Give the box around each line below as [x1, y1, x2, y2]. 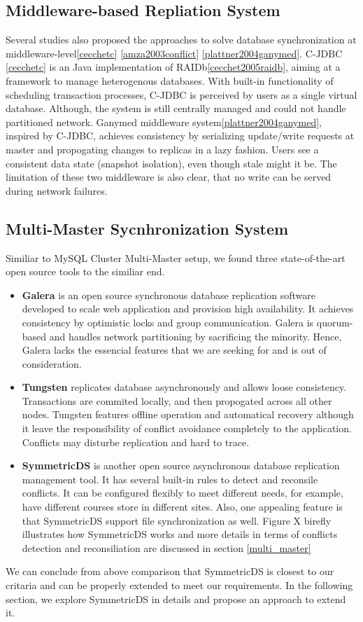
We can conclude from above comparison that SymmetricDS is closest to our [6, 564, 334, 579]
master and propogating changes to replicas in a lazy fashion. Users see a [6, 141, 319, 156]
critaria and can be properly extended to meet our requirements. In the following [6, 578, 353, 592]
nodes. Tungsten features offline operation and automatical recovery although [22, 407, 354, 422]
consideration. [22, 356, 82, 371]
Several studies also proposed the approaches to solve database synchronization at [6, 32, 357, 47]
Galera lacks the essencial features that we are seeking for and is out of [22, 343, 327, 357]
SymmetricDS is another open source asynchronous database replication [22, 458, 340, 473]
